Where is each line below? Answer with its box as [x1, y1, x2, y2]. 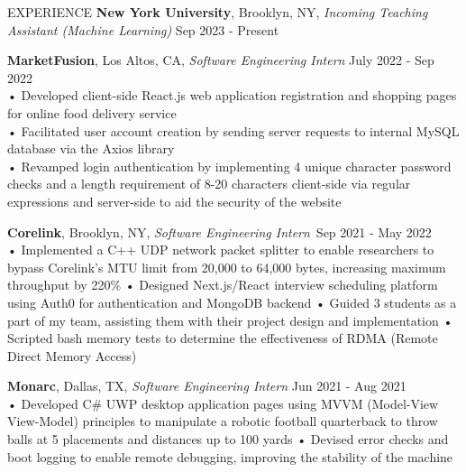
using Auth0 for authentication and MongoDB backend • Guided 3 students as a [7, 292, 457, 311]
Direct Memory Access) [7, 346, 137, 365]
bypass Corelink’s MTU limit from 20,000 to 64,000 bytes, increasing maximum [7, 257, 446, 276]
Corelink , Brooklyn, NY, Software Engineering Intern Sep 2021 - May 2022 [7, 222, 432, 241]
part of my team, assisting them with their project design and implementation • [7, 310, 453, 329]
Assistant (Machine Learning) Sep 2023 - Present [7, 20, 279, 39]
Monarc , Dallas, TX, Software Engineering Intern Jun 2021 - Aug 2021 [7, 376, 407, 395]
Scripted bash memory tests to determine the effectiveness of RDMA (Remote [7, 329, 438, 347]
